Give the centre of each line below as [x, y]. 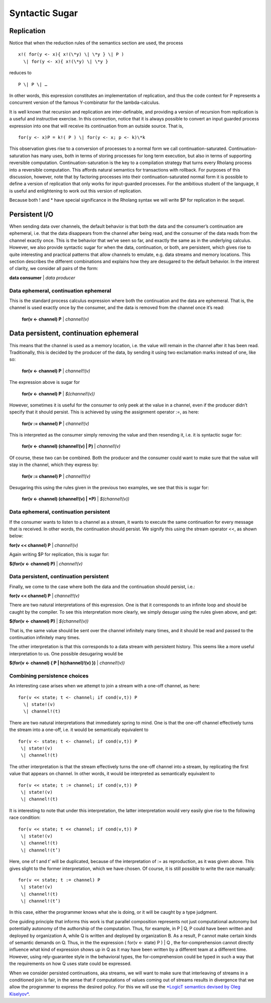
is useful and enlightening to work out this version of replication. [76, 191]
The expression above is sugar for [45, 382]
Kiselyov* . [20, 994]
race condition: [25, 817]
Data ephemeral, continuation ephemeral [60, 291]
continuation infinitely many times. [45, 637]
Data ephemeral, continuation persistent [60, 512]
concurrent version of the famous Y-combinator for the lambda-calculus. [85, 102]
